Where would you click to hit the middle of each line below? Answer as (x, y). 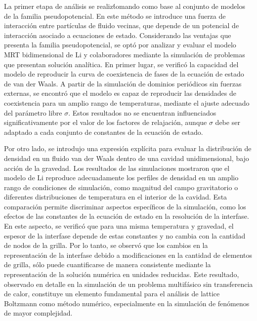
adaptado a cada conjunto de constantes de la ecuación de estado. (104, 132)
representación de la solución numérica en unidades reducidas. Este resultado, (122, 274)
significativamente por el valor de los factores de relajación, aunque (106, 122)
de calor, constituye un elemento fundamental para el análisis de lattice (112, 294)
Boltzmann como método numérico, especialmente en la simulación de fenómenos (127, 303)
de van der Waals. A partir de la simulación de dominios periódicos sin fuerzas (123, 83)
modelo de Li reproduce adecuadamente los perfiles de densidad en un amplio (121, 178)
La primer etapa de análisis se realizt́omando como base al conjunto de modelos (125, 6)
